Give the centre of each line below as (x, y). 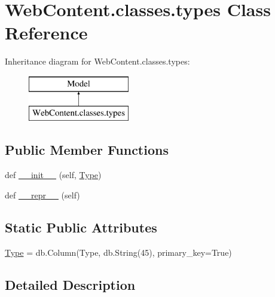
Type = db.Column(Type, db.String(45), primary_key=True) (118, 252)
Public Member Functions (87, 150)
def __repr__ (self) (42, 195)
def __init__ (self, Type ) (53, 175)
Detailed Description (70, 284)
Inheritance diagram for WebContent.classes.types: (97, 61)
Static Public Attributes (81, 227)
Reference (46, 33)
